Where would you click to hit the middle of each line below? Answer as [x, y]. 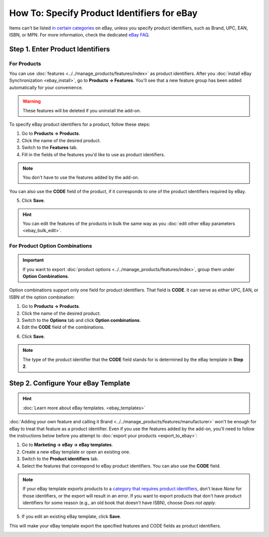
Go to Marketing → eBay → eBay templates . [67, 445]
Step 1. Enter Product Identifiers [60, 49]
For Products [25, 63]
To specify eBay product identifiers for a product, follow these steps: [80, 124]
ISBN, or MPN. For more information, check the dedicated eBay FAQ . [79, 34]
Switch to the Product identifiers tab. [60, 459]
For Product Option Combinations [51, 246]
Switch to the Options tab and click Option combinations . [81, 320]
